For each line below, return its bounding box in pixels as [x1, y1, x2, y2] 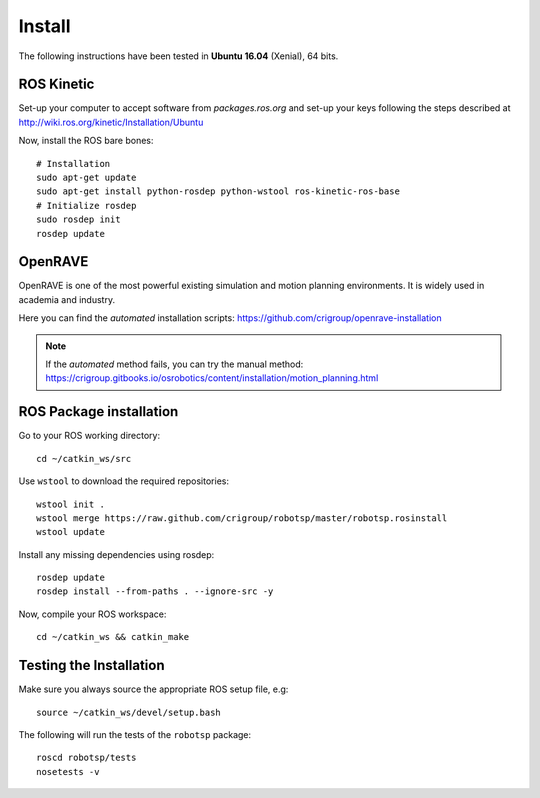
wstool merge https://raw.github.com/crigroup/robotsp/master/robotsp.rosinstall [36, 512, 448, 524]
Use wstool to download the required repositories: [18, 475, 230, 487]
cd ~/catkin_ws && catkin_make [36, 631, 190, 643]
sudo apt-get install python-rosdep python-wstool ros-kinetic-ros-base [36, 186, 400, 197]
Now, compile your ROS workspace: [18, 608, 167, 620]
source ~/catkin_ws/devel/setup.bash [36, 706, 222, 718]
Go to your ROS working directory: [18, 430, 161, 442]
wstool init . [36, 498, 105, 510]
